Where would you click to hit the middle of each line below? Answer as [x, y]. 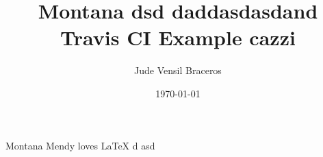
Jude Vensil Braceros [178, 70]
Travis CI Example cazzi [178, 37]
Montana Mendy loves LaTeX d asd [80, 145]
